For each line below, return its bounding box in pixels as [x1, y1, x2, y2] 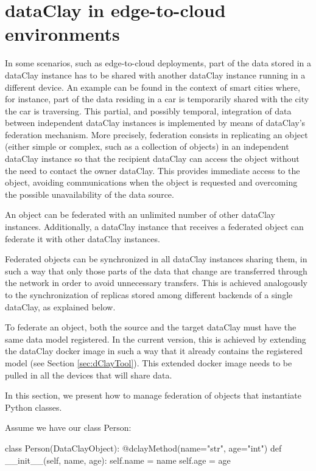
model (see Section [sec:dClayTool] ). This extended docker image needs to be [5, 356, 292, 369]
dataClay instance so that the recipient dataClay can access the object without [5, 152, 300, 165]
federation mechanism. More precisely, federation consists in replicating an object [5, 128, 308, 141]
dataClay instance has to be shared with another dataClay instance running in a [5, 68, 306, 81]
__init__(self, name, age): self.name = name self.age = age [5, 453, 231, 466]
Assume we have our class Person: [5, 421, 132, 434]
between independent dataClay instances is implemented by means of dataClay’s [5, 116, 306, 129]
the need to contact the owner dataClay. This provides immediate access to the [5, 164, 300, 176]
